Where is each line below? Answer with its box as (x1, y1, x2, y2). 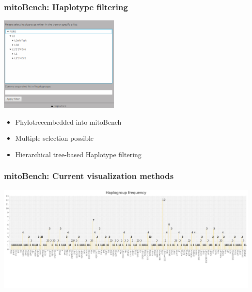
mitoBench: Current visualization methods (4, 170, 174, 182)
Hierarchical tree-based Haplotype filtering (15, 149, 142, 159)
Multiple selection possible (15, 133, 94, 143)
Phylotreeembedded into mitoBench (15, 116, 122, 127)
